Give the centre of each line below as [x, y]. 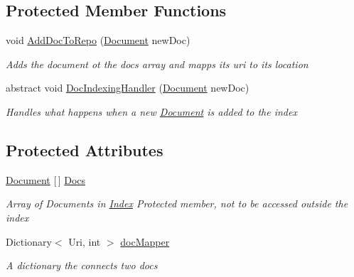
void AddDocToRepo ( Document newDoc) [98, 40]
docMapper [145, 241]
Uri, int [85, 241]
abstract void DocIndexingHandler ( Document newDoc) [128, 88]
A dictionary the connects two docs [82, 265]
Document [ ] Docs [46, 179]
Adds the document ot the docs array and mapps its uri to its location [157, 64]
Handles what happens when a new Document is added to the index [151, 111]
